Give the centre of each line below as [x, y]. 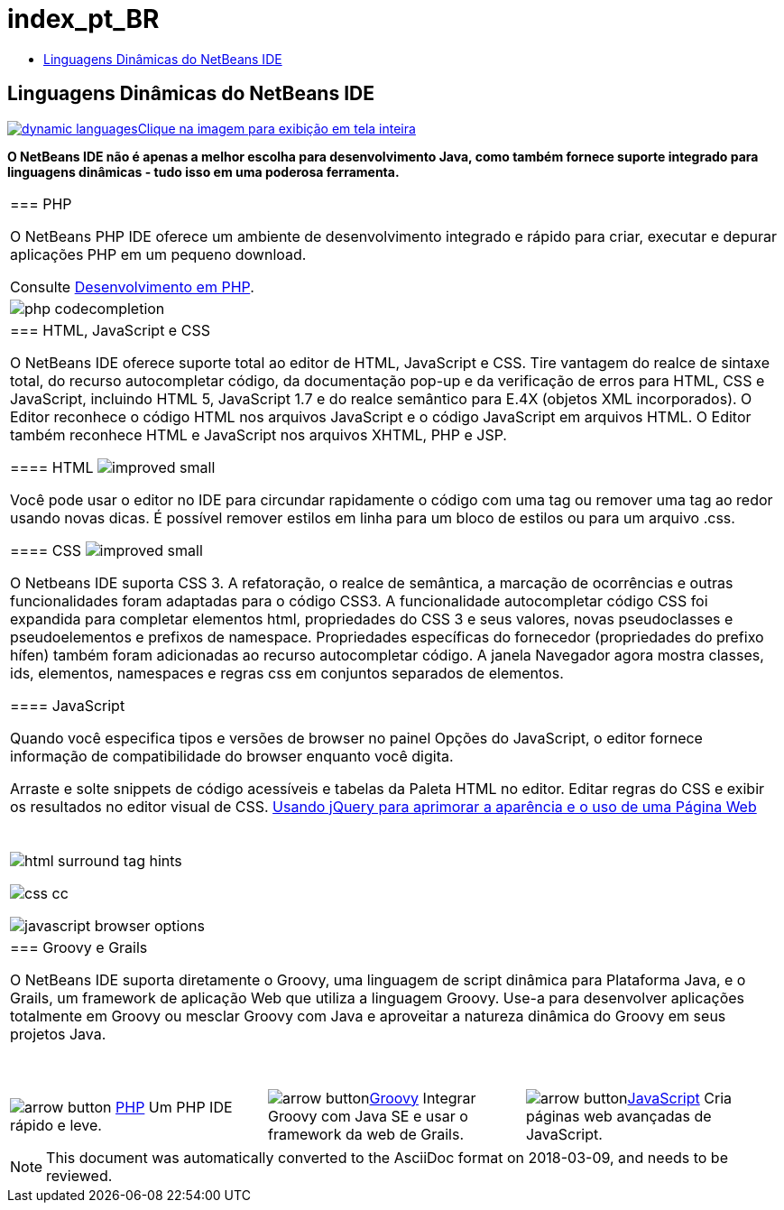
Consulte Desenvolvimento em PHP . [132, 286]
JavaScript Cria [680, 1098]
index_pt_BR [83, 19]
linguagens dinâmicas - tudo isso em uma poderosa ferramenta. [203, 171]
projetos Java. [58, 1034]
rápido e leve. [56, 1125]
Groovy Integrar [423, 1098]
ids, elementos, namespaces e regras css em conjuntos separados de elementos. [287, 673]
